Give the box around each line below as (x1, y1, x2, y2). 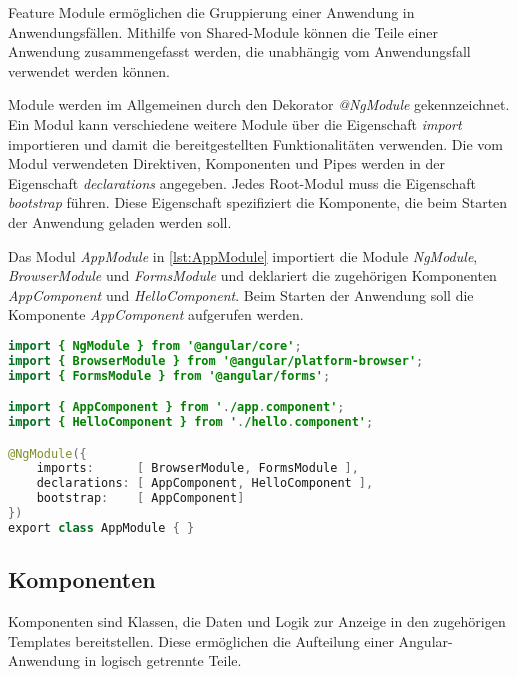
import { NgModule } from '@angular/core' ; (8, 338, 302, 353)
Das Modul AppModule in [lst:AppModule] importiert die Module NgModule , (8, 245, 478, 266)
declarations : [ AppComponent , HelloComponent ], (36, 476, 374, 491)
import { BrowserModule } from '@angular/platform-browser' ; (8, 353, 424, 368)
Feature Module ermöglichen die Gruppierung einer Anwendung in (8, 2, 415, 22)
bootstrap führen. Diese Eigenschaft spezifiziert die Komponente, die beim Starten (8, 192, 508, 213)
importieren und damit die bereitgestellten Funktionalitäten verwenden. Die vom (8, 133, 503, 154)
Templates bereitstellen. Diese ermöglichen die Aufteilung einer (8, 630, 394, 651)
